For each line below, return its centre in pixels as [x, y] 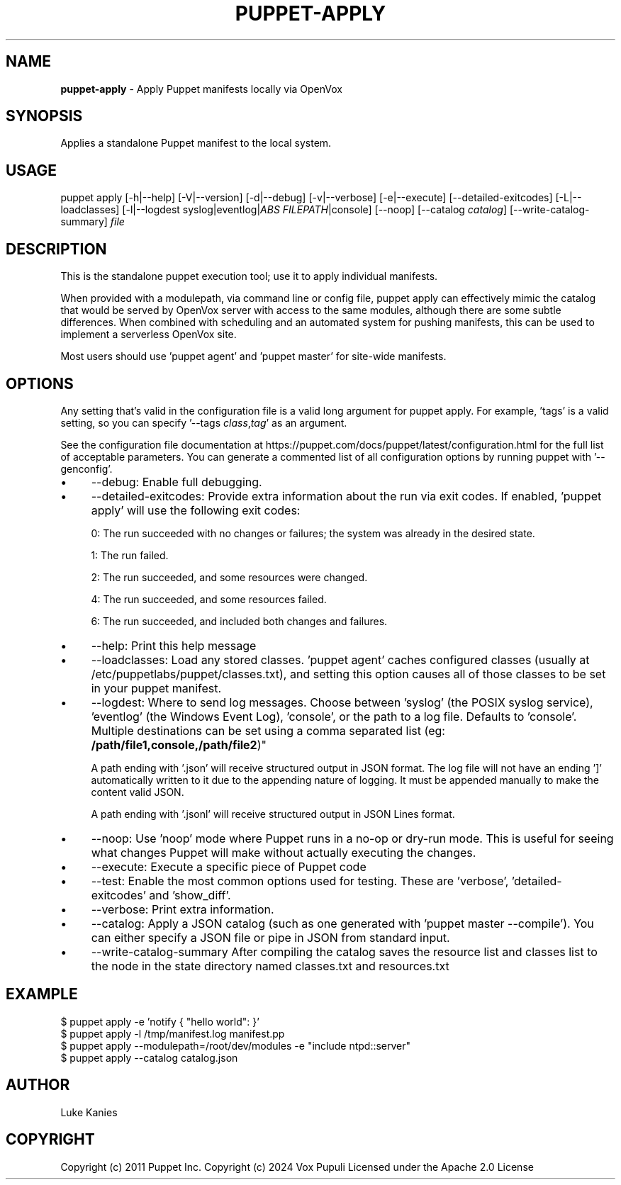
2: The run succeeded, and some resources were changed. [229, 577]
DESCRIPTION [56, 249]
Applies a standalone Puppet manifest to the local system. [196, 143]
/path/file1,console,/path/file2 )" [179, 745]
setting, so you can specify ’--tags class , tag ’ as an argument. [204, 422]
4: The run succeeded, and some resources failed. [209, 599]
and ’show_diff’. [190, 895]
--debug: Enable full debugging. [177, 482]
